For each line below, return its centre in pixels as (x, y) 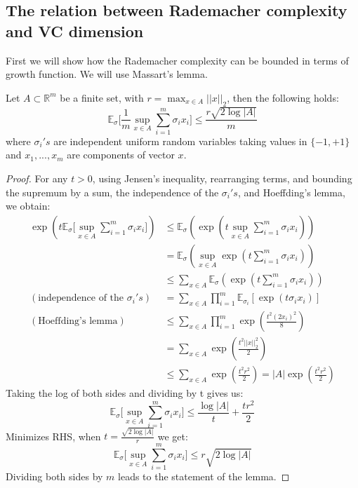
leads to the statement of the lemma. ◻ (204, 476)
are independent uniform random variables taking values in (180, 141)
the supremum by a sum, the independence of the (112, 192)
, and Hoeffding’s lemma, (291, 192)
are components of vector (121, 155)
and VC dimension (75, 30)
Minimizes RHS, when (53, 436)
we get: (173, 436)
